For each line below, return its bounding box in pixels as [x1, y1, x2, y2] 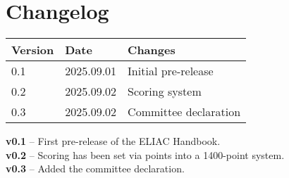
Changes [128, 42, 176, 58]
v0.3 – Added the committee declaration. [6, 161, 185, 176]
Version [11, 42, 54, 58]
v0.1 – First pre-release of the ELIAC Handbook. [6, 134, 221, 148]
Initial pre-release [128, 63, 214, 80]
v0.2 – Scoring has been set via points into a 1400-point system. [6, 147, 285, 162]
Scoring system [128, 83, 202, 100]
